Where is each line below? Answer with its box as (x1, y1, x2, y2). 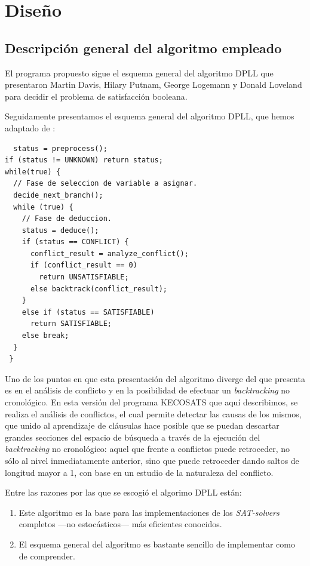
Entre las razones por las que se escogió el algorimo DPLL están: (5, 486, 242, 499)
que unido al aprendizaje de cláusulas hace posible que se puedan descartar (5, 419, 280, 432)
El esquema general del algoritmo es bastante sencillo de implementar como (19, 537, 295, 550)
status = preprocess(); (13, 144, 108, 153)
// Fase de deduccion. (22, 214, 112, 223)
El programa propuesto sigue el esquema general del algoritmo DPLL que (5, 66, 274, 79)
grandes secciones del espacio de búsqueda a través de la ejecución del (5, 430, 260, 443)
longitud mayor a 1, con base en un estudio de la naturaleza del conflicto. (5, 466, 274, 478)
